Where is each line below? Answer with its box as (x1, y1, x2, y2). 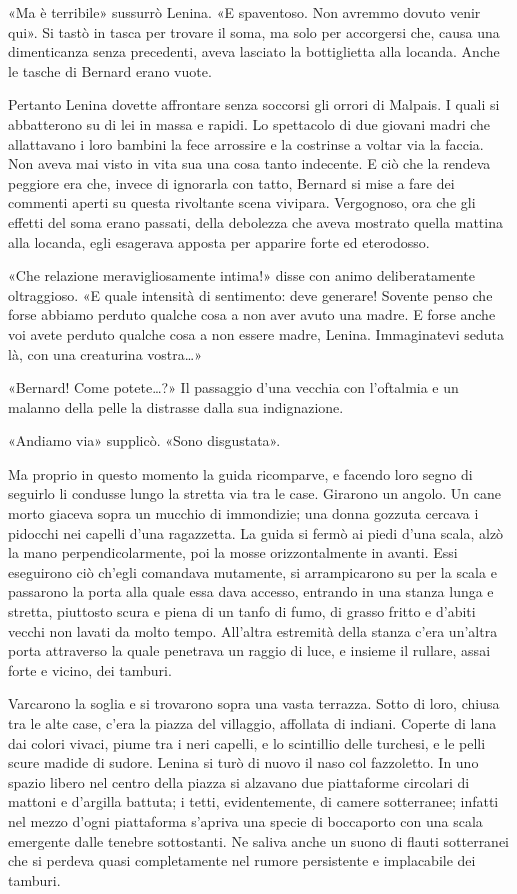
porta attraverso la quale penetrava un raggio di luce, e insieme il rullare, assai (8, 640, 491, 661)
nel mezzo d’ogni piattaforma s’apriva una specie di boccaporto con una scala (8, 810, 483, 831)
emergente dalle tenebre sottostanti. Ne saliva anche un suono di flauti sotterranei (8, 830, 510, 851)
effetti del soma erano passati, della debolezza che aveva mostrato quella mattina (8, 211, 503, 232)
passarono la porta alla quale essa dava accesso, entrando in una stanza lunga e (8, 581, 494, 602)
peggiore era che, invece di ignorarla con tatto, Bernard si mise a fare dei (8, 172, 455, 193)
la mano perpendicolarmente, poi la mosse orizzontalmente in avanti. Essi (8, 542, 458, 563)
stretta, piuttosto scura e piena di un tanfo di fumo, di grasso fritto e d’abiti (8, 601, 476, 622)
